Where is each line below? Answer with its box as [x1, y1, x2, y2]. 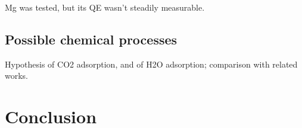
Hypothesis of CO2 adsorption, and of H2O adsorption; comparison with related [5, 57, 298, 70]
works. [5, 69, 29, 82]
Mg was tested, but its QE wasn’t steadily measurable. [5, 1, 205, 13]
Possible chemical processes [5, 30, 178, 48]
